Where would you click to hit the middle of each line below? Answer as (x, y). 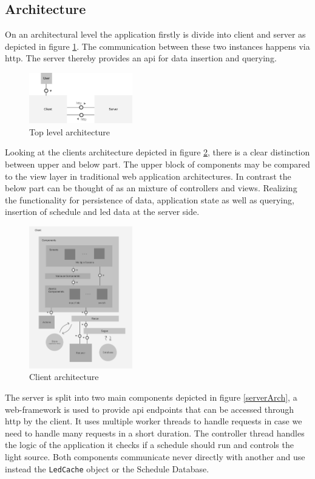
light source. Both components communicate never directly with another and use (155, 456)
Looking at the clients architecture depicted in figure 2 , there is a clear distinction (157, 152)
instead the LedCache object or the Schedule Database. (107, 468)
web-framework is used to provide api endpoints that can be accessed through (150, 409)
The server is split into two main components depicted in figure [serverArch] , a (151, 397)
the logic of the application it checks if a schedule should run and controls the (149, 445)
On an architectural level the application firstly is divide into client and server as (155, 34)
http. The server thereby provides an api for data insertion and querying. (141, 58)
